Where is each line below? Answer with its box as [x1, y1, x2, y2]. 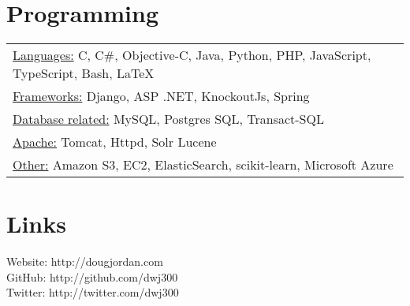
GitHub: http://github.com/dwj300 [6, 268, 178, 285]
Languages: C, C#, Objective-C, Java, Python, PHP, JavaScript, [13, 46, 371, 65]
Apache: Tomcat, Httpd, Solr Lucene [13, 132, 217, 151]
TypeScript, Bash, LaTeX [13, 64, 155, 83]
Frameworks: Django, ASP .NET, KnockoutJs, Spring [13, 87, 310, 106]
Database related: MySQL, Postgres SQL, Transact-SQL [13, 110, 324, 129]
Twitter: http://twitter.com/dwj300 [6, 284, 179, 300]
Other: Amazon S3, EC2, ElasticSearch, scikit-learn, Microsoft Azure [13, 155, 393, 174]
